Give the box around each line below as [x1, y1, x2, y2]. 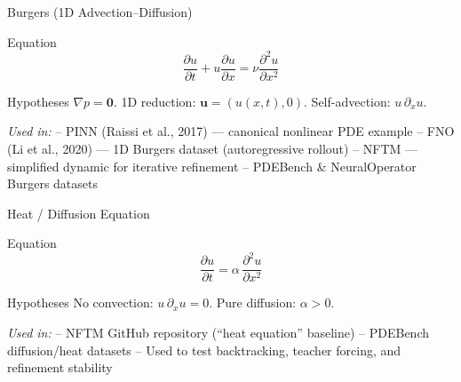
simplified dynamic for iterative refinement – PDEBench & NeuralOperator [7, 156, 417, 175]
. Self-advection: [304, 92, 391, 110]
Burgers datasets [7, 174, 98, 193]
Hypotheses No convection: [7, 293, 154, 312]
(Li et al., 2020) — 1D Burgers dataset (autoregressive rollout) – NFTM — [7, 139, 418, 157]
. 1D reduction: [113, 92, 196, 110]
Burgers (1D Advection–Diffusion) [7, 3, 193, 20]
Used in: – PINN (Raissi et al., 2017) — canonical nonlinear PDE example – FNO [7, 122, 455, 140]
